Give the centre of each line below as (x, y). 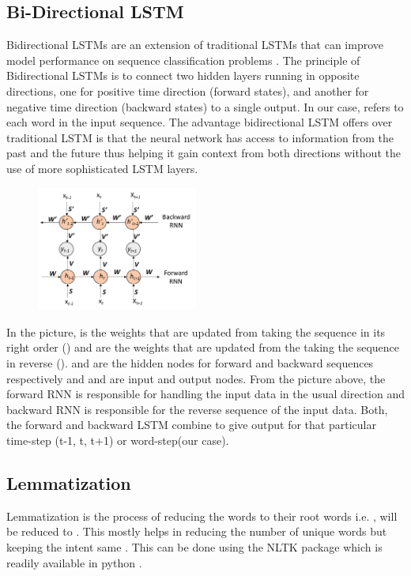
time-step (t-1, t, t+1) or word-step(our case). (118, 440)
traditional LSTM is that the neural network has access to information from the (200, 137)
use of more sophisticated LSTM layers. (102, 168)
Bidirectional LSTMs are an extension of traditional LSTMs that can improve (195, 45)
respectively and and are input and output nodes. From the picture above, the (196, 378)
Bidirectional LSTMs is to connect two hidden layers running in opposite (183, 75)
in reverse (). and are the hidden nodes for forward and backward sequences (190, 363)
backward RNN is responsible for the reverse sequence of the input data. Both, (197, 409)
